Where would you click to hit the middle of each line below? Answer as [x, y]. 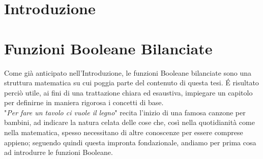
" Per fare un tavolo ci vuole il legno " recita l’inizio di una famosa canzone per [125, 112]
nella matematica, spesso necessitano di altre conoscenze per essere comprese [124, 132]
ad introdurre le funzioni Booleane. [59, 152]
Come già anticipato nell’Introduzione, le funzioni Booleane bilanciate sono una [128, 72]
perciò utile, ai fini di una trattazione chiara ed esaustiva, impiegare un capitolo [128, 92]
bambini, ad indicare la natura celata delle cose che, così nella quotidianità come [129, 122]
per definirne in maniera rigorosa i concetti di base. [84, 102]
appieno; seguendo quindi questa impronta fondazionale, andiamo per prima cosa [130, 142]
